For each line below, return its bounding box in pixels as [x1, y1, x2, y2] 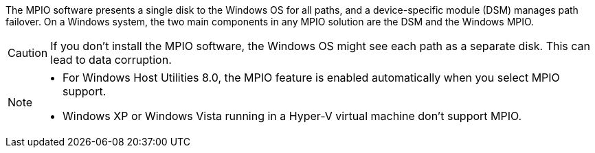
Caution [8, 46, 48, 60]
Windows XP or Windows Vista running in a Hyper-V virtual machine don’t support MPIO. [63, 109, 522, 123]
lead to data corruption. [50, 53, 172, 67]
